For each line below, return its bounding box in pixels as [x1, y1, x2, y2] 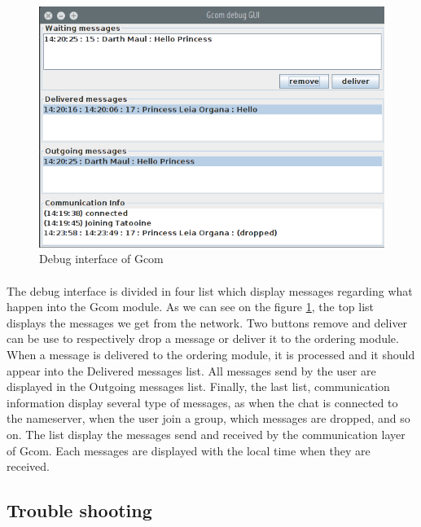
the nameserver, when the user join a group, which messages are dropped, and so [7, 410, 410, 427]
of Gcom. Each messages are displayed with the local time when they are [7, 441, 371, 459]
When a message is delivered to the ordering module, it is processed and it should [7, 346, 415, 363]
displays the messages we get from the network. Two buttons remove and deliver [7, 314, 408, 331]
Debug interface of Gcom [39, 250, 164, 267]
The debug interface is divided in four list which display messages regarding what [7, 282, 413, 299]
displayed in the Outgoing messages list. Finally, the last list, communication [7, 378, 390, 395]
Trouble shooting [7, 498, 152, 523]
